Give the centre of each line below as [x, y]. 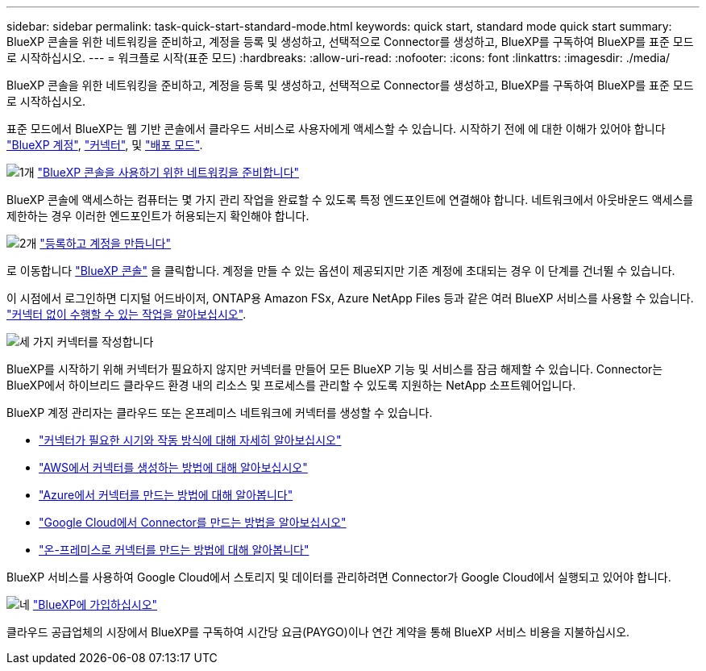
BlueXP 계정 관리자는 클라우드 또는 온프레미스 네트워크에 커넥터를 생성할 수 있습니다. [220, 413]
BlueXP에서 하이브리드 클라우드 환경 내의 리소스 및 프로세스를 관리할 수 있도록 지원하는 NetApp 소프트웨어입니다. [291, 385]
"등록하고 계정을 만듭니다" [105, 243]
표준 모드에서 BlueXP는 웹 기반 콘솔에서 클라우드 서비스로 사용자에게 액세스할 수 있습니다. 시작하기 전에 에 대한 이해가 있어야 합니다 [336, 129]
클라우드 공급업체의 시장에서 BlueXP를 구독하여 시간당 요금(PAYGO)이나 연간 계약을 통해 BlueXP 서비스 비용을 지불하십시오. [318, 632]
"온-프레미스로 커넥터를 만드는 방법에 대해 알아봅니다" [174, 550]
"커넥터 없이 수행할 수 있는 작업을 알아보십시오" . [127, 314]
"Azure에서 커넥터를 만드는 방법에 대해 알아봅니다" [166, 495]
